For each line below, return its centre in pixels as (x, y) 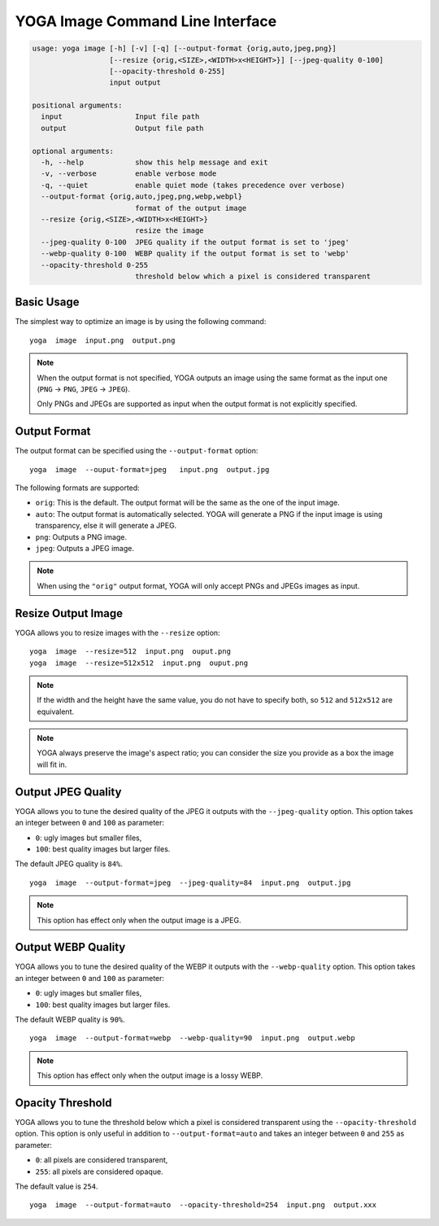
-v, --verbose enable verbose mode (129, 174)
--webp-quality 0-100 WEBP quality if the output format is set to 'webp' (195, 254)
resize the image (169, 231)
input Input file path (120, 117)
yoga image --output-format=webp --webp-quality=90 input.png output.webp (192, 1038)
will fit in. (52, 764)
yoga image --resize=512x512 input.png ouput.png (139, 663)
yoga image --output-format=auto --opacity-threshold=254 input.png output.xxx (203, 1205)
